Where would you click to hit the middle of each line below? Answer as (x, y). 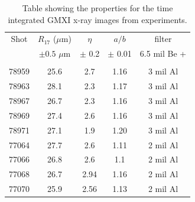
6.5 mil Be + (163, 53)
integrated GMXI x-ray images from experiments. (97, 19)
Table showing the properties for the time (97, 8)
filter (163, 39)
